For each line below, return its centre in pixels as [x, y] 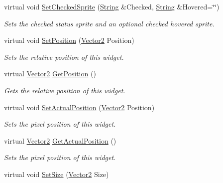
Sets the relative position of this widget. [64, 57]
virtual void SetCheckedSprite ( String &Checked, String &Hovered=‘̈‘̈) [112, 6]
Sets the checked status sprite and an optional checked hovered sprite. [109, 23]
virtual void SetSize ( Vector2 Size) [56, 174]
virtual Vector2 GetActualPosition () [60, 140]
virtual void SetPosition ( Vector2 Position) [69, 40]
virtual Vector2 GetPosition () [50, 74]
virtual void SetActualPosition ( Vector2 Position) [79, 107]
